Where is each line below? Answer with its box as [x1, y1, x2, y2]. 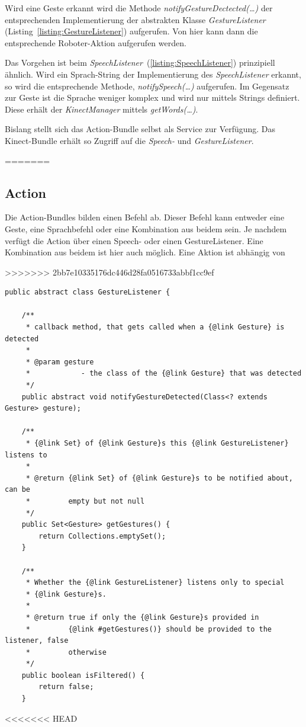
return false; [38, 683, 94, 691]
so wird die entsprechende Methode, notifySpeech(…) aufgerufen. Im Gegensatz [5, 79, 289, 92]
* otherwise [25, 648, 107, 656]
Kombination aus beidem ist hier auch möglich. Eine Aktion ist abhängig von [5, 246, 285, 258]
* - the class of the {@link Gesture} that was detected [25, 369, 302, 378]
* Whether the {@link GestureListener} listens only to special [25, 578, 285, 587]
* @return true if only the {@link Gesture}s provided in [25, 613, 259, 622]
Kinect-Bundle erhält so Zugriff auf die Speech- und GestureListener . [5, 134, 254, 146]
